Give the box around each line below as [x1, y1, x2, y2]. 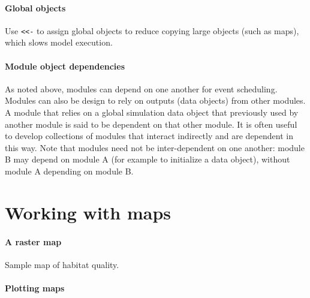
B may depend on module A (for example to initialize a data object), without [5, 153, 290, 165]
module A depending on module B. [5, 165, 134, 177]
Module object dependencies [5, 59, 125, 72]
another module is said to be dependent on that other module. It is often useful [5, 118, 297, 130]
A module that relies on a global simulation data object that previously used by [5, 106, 299, 119]
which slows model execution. [5, 36, 113, 49]
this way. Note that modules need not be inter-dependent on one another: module [5, 141, 305, 153]
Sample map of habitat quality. [5, 258, 119, 270]
